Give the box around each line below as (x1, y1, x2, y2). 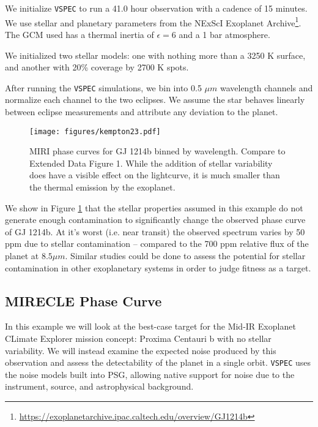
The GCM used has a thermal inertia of (5, 28, 154, 40)
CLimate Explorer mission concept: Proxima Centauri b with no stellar (5, 331, 272, 344)
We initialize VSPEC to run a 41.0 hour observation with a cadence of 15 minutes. (5, 2, 308, 14)
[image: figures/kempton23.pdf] (29, 127, 161, 136)
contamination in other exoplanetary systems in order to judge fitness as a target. (5, 261, 311, 274)
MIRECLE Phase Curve (5, 291, 162, 310)
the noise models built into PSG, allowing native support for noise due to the (5, 368, 295, 380)
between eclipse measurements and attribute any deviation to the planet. (5, 105, 278, 118)
